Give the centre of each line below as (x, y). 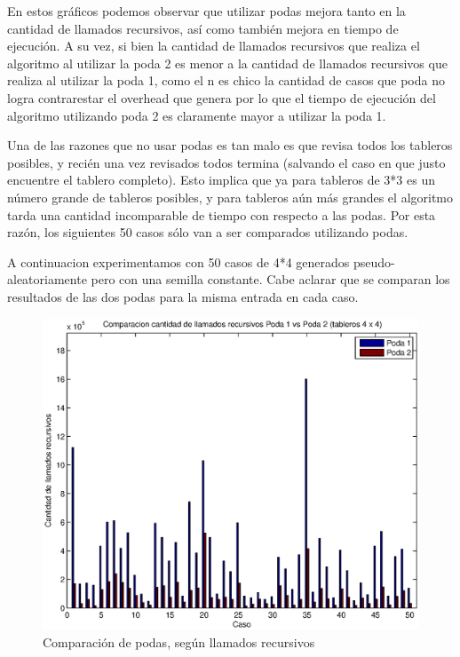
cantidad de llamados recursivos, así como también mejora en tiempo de (203, 28)
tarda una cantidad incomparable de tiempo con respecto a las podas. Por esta (222, 214)
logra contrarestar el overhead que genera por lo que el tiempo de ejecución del (222, 97)
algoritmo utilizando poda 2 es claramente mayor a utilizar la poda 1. (197, 115)
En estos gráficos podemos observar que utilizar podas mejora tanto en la (206, 11)
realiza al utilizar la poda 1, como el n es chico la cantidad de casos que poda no (226, 80)
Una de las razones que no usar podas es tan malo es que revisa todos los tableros (230, 145)
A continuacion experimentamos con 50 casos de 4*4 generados (178, 261)
